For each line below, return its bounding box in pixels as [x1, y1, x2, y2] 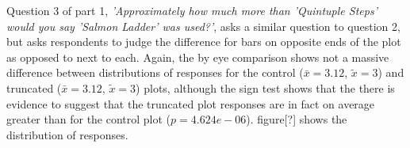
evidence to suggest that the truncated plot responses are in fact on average [6, 95, 375, 112]
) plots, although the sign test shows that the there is [136, 79, 395, 96]
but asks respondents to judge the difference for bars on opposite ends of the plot [6, 33, 401, 50]
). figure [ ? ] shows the [246, 111, 347, 127]
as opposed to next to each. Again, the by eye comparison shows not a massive [6, 48, 389, 65]
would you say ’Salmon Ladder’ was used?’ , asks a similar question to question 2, [6, 17, 400, 34]
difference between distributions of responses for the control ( [6, 64, 304, 81]
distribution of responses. [6, 126, 128, 142]
